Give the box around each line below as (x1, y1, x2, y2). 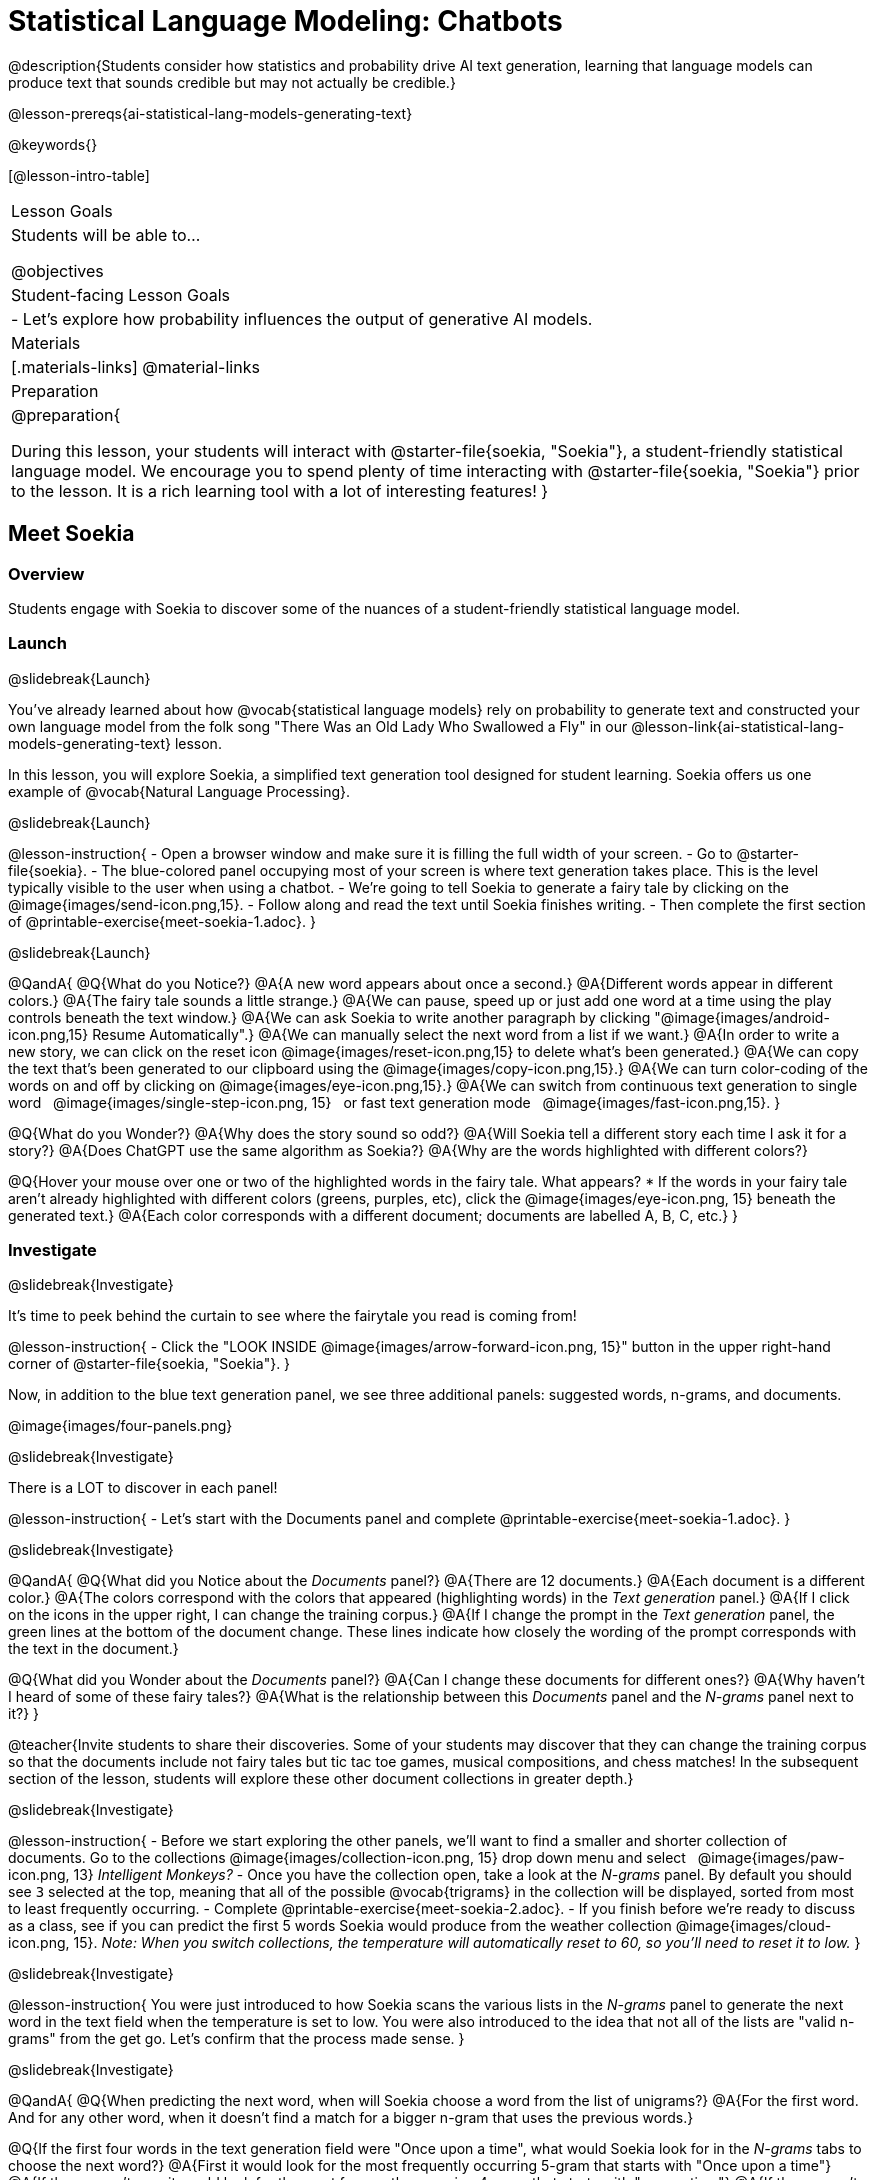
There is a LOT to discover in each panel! (8, 1479, 278, 1497)
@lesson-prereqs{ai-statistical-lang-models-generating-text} (8, 104, 413, 122)
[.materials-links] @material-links (11, 356, 260, 377)
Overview (8, 563, 85, 584)
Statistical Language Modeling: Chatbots (8, 4, 563, 38)
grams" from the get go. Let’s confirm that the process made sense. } (8, 2030, 465, 2048)
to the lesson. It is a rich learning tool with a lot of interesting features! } (11, 480, 549, 501)
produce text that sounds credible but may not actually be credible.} (8, 73, 456, 91)
